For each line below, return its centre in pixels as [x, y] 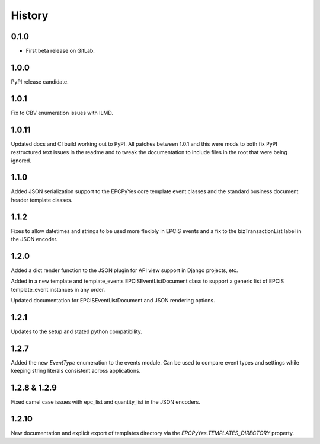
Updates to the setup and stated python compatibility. [76, 331]
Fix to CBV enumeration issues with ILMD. [62, 113]
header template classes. [42, 200]
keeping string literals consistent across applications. [76, 371]
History [30, 15]
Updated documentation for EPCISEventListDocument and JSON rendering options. [113, 301]
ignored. [21, 161]
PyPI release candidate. [40, 82]
